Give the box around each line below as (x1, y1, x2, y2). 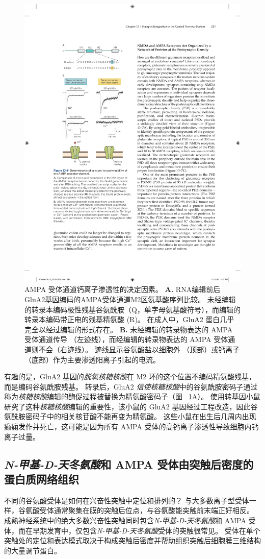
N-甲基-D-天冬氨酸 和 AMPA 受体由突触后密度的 (4, 456, 254, 472)
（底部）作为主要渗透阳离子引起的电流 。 (24, 354, 160, 364)
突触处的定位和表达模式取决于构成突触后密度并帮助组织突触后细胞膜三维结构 (4, 535, 261, 546)
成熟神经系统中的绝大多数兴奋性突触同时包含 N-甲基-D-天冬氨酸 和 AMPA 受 (4, 515, 256, 526)
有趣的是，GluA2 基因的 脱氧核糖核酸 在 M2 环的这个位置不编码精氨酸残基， (4, 371, 256, 382)
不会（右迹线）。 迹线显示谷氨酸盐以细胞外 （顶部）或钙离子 (38, 344, 240, 354)
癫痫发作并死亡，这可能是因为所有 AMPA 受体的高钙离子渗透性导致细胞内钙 (4, 421, 259, 432)
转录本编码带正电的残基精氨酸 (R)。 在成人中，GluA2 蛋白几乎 (24, 314, 234, 325)
